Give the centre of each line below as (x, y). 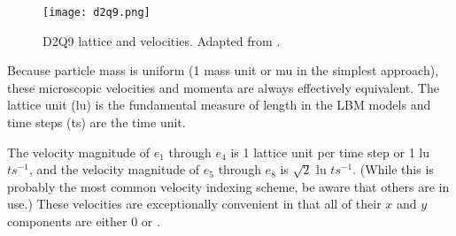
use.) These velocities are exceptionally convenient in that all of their (194, 204)
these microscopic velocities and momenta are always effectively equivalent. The (223, 87)
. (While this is (393, 169)
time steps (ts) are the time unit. (97, 122)
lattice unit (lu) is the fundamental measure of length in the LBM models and (219, 105)
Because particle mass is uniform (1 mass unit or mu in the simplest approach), (223, 70)
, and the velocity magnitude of (114, 169)
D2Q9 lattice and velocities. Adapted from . (162, 40)
